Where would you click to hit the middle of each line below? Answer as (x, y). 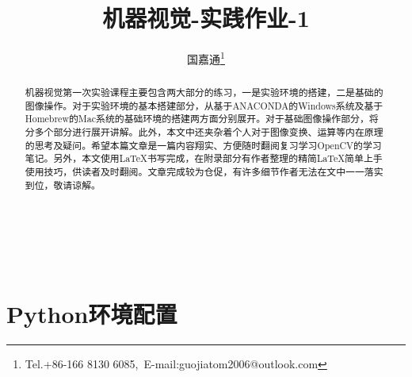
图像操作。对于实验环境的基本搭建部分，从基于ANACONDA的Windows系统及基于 (204, 105)
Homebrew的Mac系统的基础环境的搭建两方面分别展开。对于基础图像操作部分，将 (202, 119)
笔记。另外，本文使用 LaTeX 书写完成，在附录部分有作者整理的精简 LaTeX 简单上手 (204, 158)
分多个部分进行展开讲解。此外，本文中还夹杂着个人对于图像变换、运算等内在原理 (204, 132)
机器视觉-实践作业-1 (206, 18)
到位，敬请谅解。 (63, 185)
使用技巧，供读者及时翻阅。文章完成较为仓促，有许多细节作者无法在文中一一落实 (204, 172)
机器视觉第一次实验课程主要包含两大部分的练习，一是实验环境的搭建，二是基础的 (204, 92)
